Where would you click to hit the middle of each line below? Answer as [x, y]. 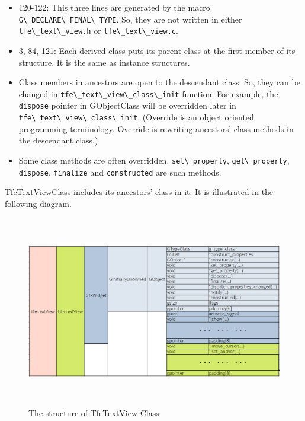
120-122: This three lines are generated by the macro [114, 7]
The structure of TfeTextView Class [94, 413]
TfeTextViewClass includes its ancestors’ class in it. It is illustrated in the [139, 192]
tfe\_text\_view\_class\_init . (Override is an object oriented [136, 117]
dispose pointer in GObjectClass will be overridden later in [127, 105]
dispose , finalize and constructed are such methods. [120, 172]
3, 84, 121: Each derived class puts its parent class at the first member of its [157, 50]
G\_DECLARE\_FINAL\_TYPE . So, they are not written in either [130, 19]
